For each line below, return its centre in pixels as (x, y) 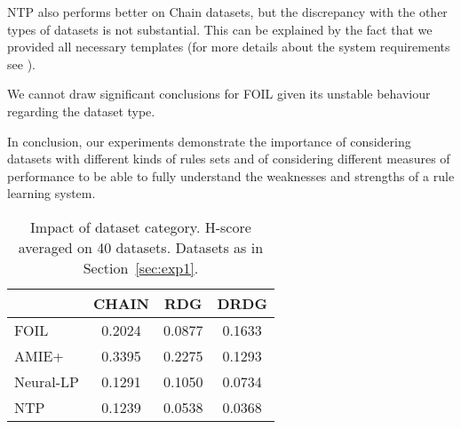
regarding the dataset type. (81, 111)
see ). (21, 64)
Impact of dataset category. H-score (141, 226)
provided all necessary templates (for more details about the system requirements (229, 47)
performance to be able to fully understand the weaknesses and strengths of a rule (231, 175)
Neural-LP (47, 381)
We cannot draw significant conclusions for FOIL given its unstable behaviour (219, 94)
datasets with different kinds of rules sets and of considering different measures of (229, 159)
